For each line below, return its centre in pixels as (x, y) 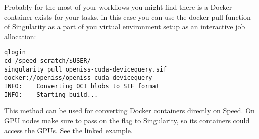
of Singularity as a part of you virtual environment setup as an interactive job (125, 26)
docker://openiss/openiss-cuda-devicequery (78, 78)
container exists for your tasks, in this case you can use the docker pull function (127, 16)
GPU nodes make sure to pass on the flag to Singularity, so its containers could (127, 120)
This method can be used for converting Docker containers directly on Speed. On (129, 111)
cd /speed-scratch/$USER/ (47, 61)
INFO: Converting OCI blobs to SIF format (82, 86)
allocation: (20, 36)
